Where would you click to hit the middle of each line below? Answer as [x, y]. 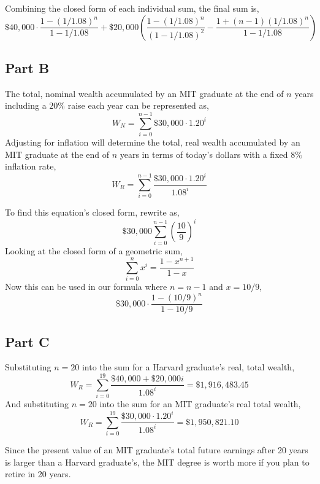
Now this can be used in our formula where [86, 287]
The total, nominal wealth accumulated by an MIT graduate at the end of [144, 93]
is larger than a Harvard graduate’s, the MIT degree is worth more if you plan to [157, 462]
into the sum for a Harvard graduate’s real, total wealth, [188, 367]
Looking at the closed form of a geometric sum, [94, 250]
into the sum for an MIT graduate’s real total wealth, [200, 404]
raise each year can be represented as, [138, 105]
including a [26, 105]
